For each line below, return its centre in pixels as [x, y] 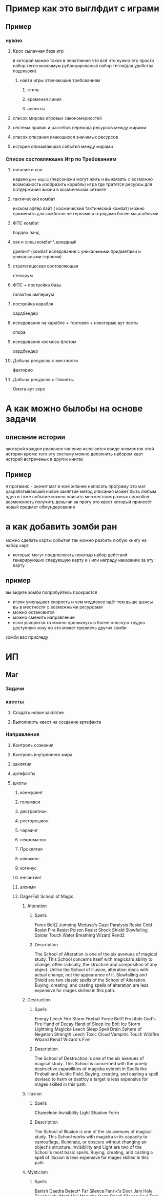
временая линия [44, 99]
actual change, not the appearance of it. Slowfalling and [91, 974]
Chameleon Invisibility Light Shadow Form [77, 1113]
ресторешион [34, 821]
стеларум [23, 276]
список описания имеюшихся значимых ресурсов [65, 137]
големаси [30, 802]
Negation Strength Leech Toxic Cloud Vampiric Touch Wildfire [97, 1034]
